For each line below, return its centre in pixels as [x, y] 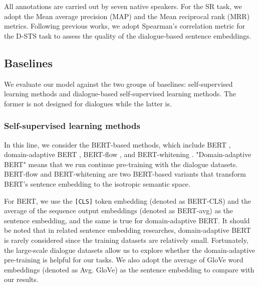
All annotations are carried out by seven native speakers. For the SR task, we [123, 6]
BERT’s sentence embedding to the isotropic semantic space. [97, 183]
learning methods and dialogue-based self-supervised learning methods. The [120, 94]
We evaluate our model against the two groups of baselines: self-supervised [118, 84]
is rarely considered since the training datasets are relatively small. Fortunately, [126, 240]
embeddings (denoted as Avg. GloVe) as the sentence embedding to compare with [129, 269]
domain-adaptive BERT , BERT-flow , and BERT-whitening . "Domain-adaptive [128, 154]
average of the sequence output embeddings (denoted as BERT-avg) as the [119, 210]
